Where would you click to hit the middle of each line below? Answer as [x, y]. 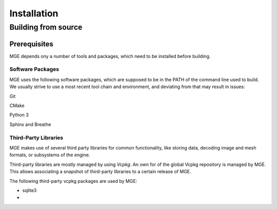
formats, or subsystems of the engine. [50, 155]
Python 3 [19, 115]
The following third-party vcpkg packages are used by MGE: [73, 181]
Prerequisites [31, 44]
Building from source [46, 27]
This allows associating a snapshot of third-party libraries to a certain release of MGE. [101, 172]
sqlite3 [29, 190]
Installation [34, 13]
